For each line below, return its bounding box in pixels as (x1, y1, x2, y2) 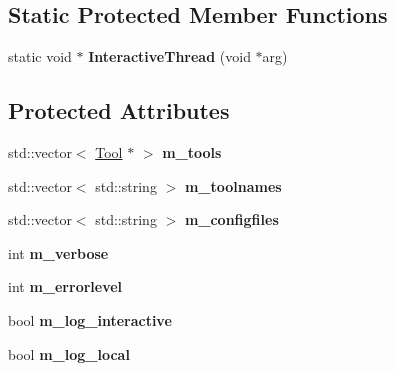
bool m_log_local (8, 343, 130, 364)
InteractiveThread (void (88, 46, 251, 67)
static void (8, 46, 72, 67)
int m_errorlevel (8, 276, 123, 297)
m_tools (162, 142, 222, 162)
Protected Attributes (8, 95, 230, 126)
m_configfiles (184, 209, 279, 230)
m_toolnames (184, 175, 282, 196)
